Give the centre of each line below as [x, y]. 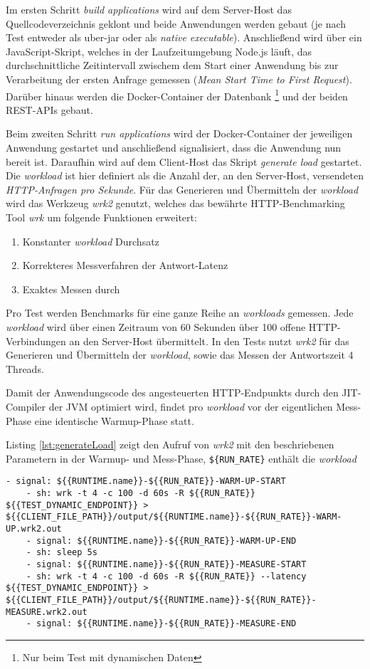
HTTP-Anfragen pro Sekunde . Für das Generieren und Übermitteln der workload [182, 189]
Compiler [26, 406]
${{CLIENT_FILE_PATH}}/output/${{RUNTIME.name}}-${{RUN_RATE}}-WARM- [174, 517]
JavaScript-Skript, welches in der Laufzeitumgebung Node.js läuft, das [159, 51]
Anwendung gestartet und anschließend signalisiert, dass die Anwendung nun [174, 147]
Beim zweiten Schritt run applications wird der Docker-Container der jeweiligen [179, 133]
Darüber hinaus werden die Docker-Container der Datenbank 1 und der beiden [177, 95]
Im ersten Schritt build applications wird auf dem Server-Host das [149, 9]
